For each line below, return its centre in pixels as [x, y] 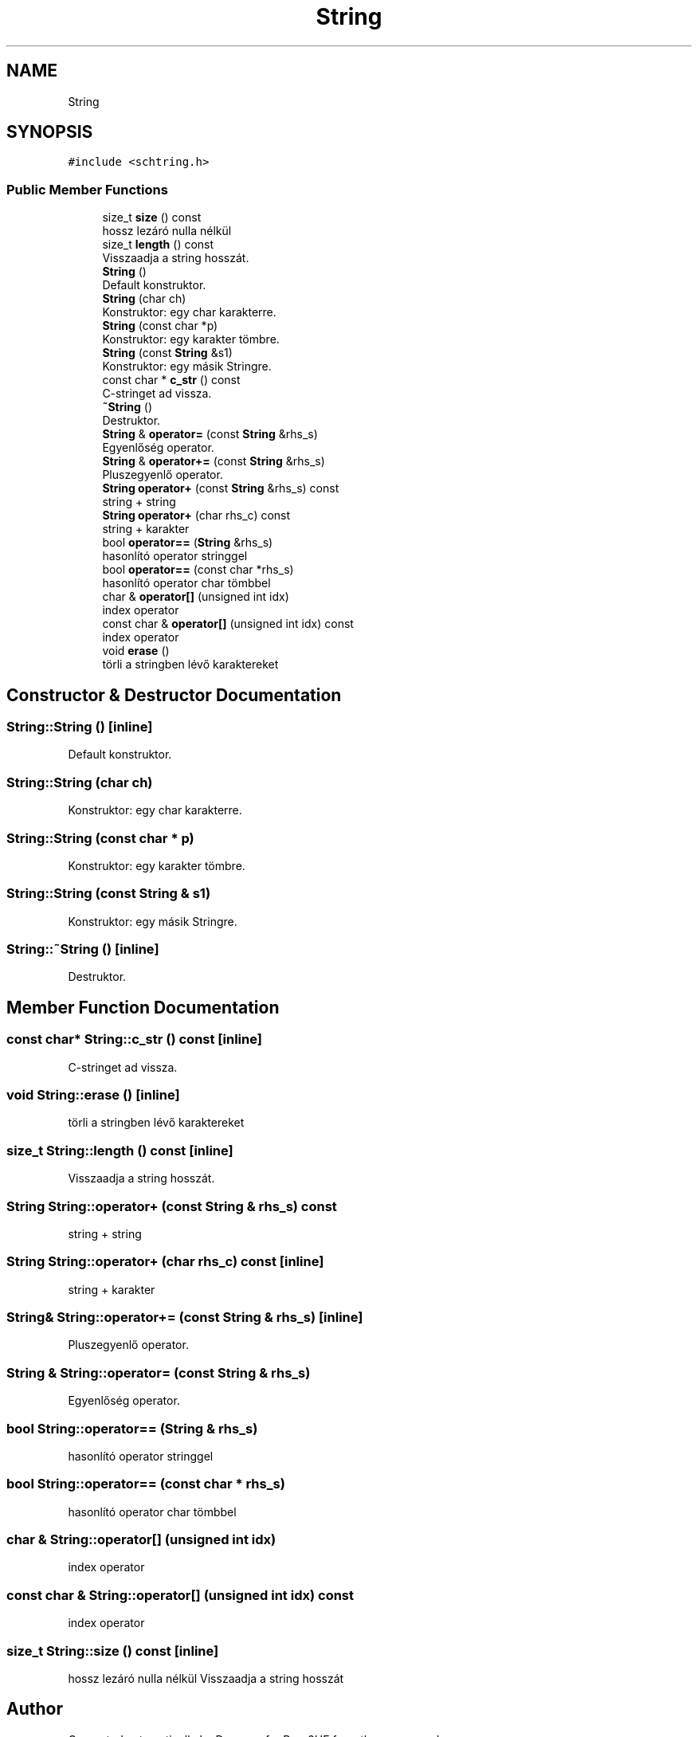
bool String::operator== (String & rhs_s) [132, 1428]
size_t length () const [158, 245]
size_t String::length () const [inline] [120, 1150]
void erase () [136, 651]
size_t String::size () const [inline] [113, 1651]
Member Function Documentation [143, 1007]
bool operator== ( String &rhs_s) [188, 543]
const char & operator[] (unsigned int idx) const [228, 624]
